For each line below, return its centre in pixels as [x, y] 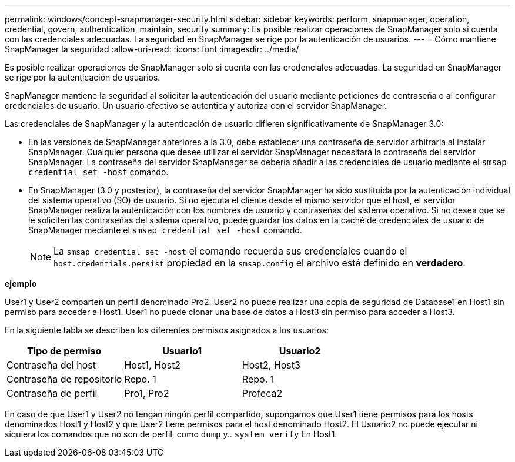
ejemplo [21, 284]
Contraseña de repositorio [64, 379]
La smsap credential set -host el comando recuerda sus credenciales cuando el [230, 251]
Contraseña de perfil [52, 393]
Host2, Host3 [271, 365]
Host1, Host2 [153, 365]
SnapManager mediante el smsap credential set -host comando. [165, 230]
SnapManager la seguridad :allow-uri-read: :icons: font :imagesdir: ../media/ [152, 49]
